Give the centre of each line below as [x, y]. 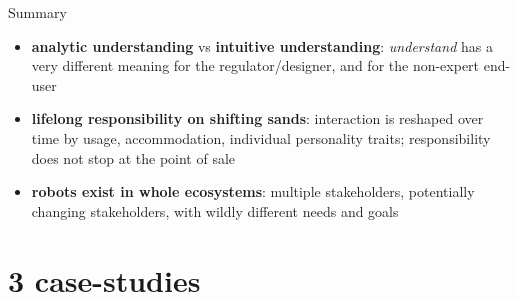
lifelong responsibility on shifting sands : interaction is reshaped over [257, 118]
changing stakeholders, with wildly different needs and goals [215, 210]
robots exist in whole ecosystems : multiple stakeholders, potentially [253, 191]
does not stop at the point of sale [133, 157]
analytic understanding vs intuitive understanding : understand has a [262, 45]
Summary [37, 12]
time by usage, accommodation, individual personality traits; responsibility [261, 137]
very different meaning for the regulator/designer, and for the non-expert [255, 65]
